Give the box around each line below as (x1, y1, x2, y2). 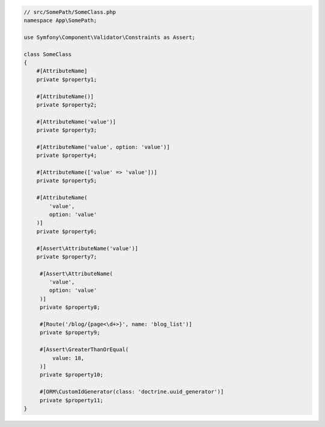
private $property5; (36, 177, 97, 184)
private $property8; (39, 304, 101, 311)
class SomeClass (23, 51, 72, 57)
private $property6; (36, 228, 97, 235)
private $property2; (36, 101, 97, 108)
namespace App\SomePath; (23, 17, 97, 24)
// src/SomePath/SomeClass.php (23, 8, 117, 15)
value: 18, (52, 355, 84, 361)
